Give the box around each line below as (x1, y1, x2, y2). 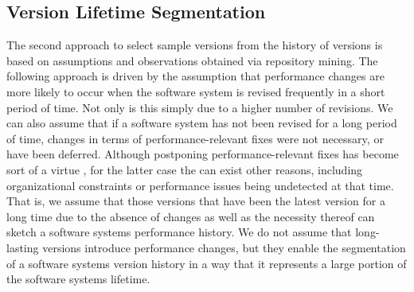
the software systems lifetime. (6, 271, 150, 287)
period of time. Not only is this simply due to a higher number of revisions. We (6, 99, 393, 115)
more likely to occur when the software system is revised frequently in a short (6, 83, 385, 99)
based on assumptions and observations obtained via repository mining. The (6, 52, 378, 68)
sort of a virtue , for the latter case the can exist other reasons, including (6, 161, 363, 177)
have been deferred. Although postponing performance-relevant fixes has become (6, 146, 399, 162)
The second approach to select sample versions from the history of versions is (6, 37, 383, 53)
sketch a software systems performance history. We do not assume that (6, 224, 352, 240)
